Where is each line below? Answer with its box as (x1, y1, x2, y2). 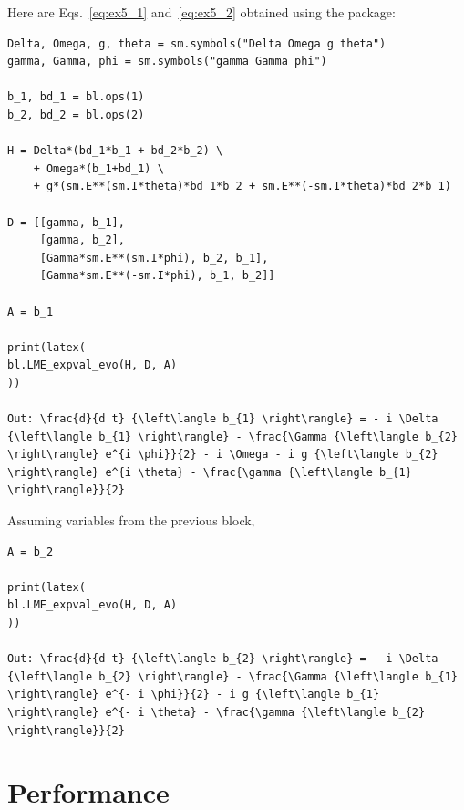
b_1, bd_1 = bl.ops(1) (7, 90, 145, 104)
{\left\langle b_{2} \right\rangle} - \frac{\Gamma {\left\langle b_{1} (7, 670, 458, 683)
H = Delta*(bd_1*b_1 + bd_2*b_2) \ (7, 144, 223, 158)
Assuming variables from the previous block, (7, 511, 255, 530)
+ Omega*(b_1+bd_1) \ (33, 161, 164, 175)
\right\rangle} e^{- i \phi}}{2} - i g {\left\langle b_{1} (7, 688, 380, 701)
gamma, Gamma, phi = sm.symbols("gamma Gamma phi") (7, 55, 327, 68)
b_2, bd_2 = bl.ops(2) (7, 108, 145, 121)
